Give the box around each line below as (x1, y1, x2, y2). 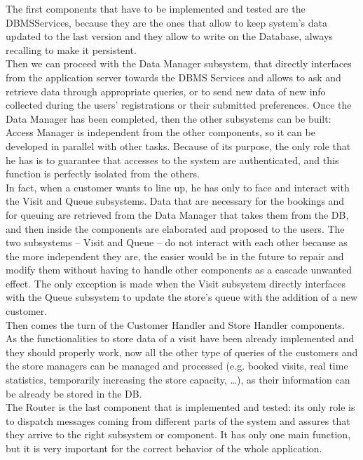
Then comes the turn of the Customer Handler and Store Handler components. (6, 317, 345, 332)
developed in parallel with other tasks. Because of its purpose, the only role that (6, 138, 351, 153)
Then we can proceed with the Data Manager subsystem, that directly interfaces (6, 56, 352, 71)
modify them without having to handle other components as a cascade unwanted (6, 262, 352, 277)
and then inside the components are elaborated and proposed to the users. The (6, 221, 345, 236)
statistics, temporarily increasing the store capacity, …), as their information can (6, 372, 350, 387)
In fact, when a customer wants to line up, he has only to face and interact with (6, 180, 350, 194)
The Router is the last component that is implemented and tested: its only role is (6, 400, 355, 414)
